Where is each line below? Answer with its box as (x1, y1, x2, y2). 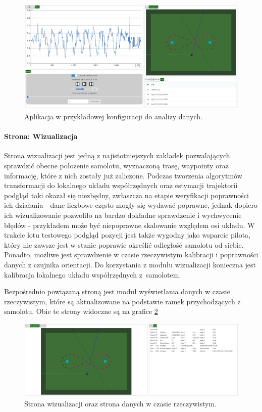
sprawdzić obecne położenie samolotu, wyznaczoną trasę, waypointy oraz (4, 160, 229, 171)
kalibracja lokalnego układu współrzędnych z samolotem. (4, 269, 181, 280)
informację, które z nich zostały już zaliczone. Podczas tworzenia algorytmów (4, 170, 242, 180)
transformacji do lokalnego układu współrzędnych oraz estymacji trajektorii (4, 180, 238, 191)
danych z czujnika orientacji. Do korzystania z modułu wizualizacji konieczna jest (4, 259, 256, 269)
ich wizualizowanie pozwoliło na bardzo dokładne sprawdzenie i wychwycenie (4, 210, 242, 220)
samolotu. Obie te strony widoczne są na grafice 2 (4, 306, 158, 316)
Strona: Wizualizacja (4, 131, 78, 142)
